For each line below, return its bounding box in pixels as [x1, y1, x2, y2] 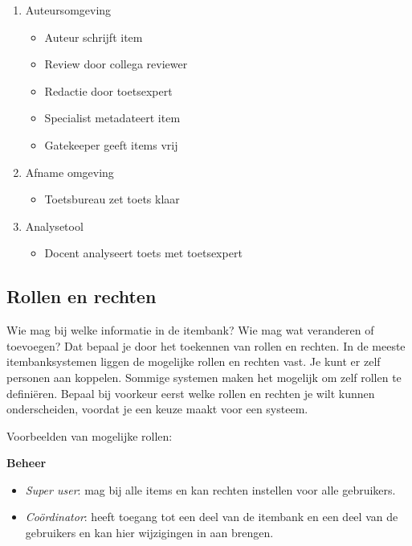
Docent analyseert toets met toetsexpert [44, 244, 243, 261]
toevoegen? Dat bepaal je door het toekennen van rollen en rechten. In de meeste [6, 337, 406, 354]
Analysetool [25, 217, 84, 234]
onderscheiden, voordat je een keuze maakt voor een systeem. [6, 400, 308, 417]
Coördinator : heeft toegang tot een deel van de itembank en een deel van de [25, 508, 398, 525]
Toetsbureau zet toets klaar [44, 191, 180, 207]
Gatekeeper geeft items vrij [44, 136, 178, 153]
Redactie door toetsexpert [44, 82, 173, 99]
